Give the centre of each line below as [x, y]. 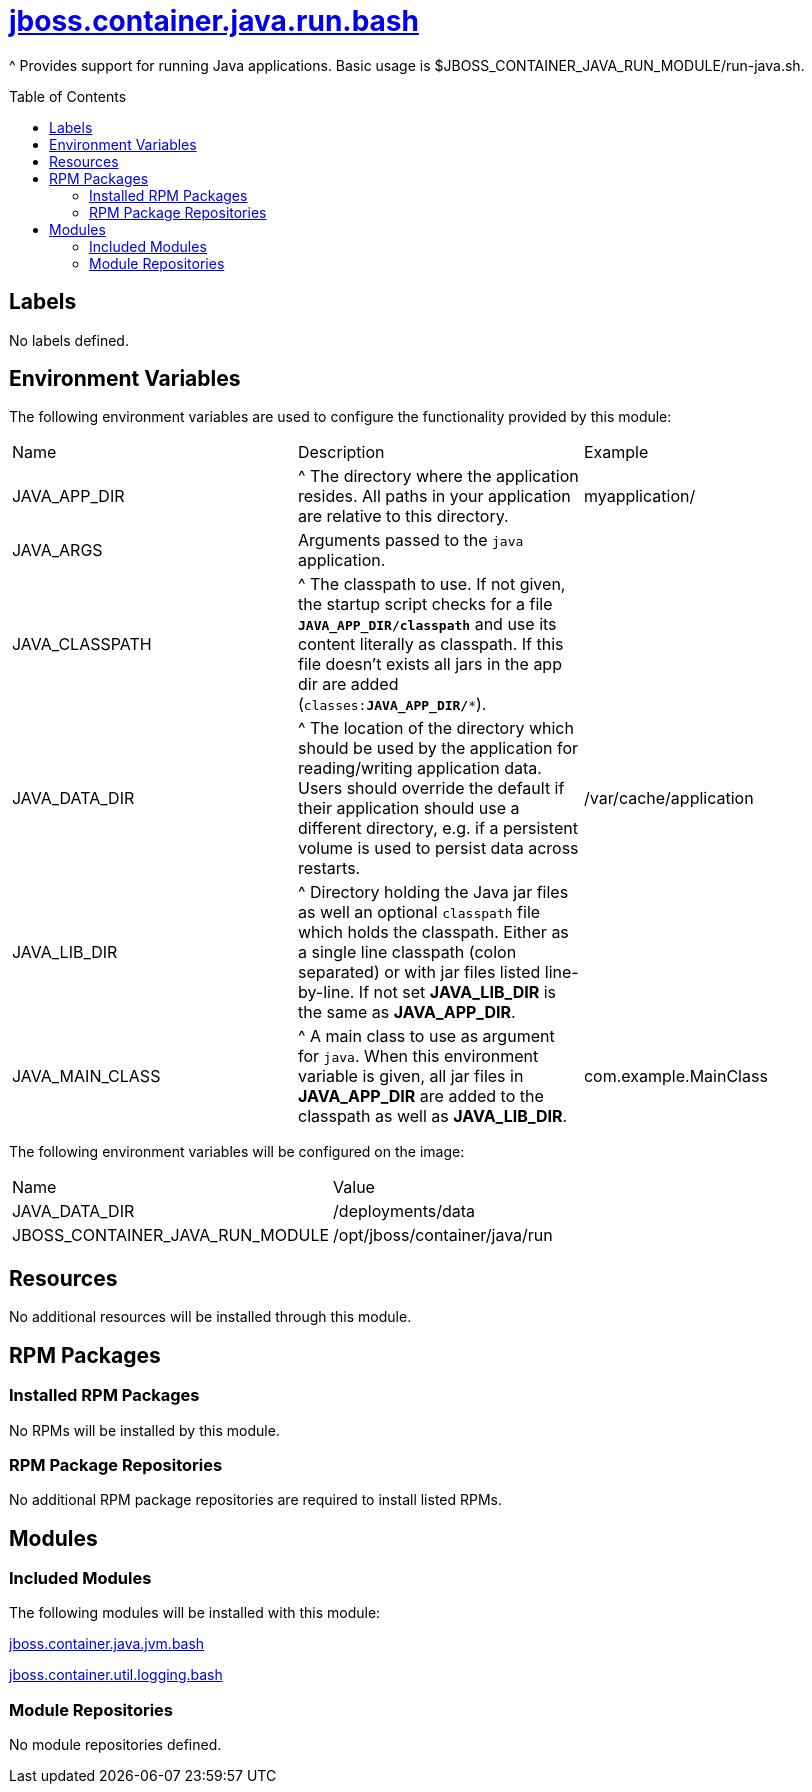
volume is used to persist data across [438, 848]
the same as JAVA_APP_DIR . [406, 1012]
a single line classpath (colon [407, 952]
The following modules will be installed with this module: [195, 1613]
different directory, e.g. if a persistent [437, 828]
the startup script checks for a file [425, 604]
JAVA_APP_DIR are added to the [420, 1096]
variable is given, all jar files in [410, 1076]
